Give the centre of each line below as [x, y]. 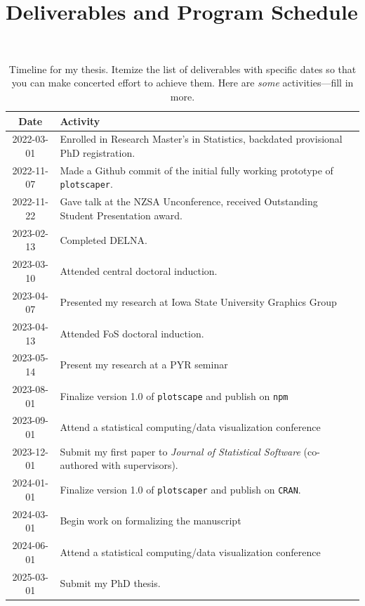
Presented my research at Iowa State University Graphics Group [198, 302]
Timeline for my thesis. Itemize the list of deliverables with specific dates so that [182, 69]
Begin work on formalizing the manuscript [151, 521]
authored [79, 465]
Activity [80, 121]
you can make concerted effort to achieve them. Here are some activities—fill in [182, 83]
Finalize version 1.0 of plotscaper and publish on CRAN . [180, 489]
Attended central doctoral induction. [139, 270]
